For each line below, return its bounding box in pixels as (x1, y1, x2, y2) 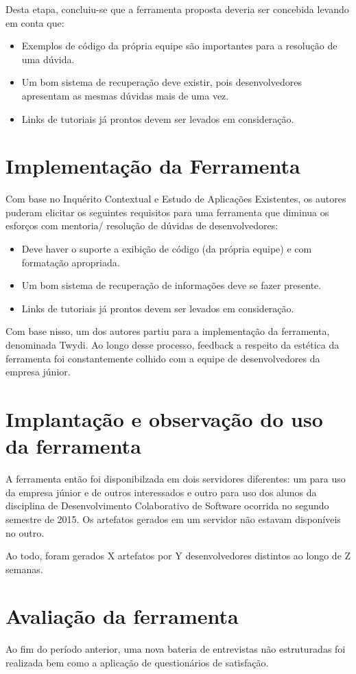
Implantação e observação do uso (5, 405, 323, 432)
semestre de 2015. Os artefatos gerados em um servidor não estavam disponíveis (5, 511, 341, 526)
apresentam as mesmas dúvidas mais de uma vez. (21, 88, 229, 102)
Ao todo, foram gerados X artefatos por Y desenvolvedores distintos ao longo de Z (5, 548, 351, 563)
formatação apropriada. (21, 255, 120, 269)
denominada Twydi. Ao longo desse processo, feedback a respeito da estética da (5, 338, 340, 352)
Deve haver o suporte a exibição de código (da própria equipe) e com (21, 242, 312, 256)
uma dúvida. (21, 51, 75, 66)
